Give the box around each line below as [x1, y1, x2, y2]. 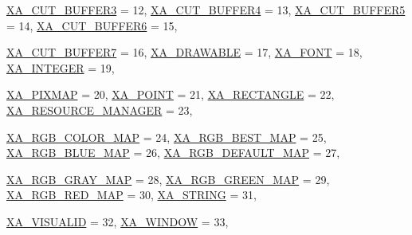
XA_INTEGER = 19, [6, 59, 115, 76]
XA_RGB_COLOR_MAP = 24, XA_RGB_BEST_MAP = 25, [6, 128, 327, 145]
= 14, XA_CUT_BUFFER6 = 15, [6, 17, 178, 33]
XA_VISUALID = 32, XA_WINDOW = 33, [6, 213, 229, 229]
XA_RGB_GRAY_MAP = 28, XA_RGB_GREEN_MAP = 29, [6, 170, 330, 187]
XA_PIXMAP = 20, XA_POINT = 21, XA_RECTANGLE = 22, [6, 86, 335, 103]
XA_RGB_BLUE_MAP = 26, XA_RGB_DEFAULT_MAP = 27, [6, 144, 340, 161]
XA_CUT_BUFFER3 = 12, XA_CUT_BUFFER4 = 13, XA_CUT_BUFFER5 [6, 2, 406, 18]
